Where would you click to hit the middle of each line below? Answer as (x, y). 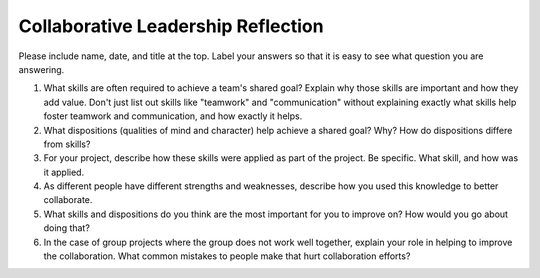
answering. (41, 69)
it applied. (64, 172)
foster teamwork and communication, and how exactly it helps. (173, 116)
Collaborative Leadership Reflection (171, 26)
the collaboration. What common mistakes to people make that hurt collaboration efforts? (227, 256)
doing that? (66, 228)
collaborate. (68, 200)
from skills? (67, 144)
